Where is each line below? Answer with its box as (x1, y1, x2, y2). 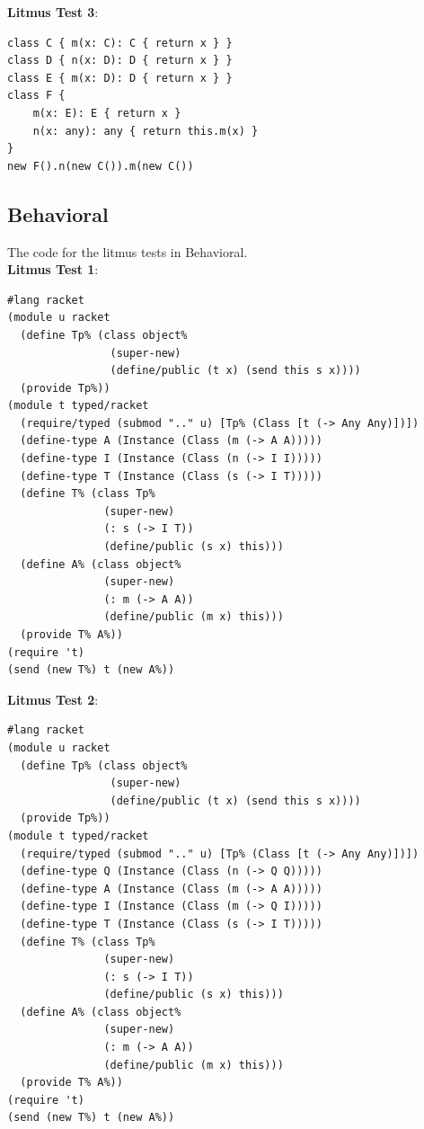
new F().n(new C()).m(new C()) (7, 159, 194, 173)
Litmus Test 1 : (7, 260, 99, 279)
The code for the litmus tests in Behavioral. (7, 242, 248, 261)
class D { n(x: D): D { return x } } (7, 54, 233, 67)
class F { (7, 89, 66, 102)
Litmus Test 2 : (7, 689, 99, 708)
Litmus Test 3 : (7, 3, 99, 21)
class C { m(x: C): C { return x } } (7, 36, 233, 49)
